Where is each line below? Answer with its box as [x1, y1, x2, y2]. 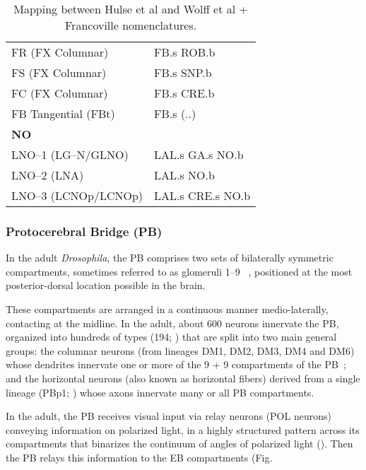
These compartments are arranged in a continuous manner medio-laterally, [6, 302, 329, 316]
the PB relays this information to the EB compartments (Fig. [6, 450, 273, 464]
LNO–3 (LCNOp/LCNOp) [11, 187, 143, 204]
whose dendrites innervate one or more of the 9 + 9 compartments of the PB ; [6, 357, 346, 372]
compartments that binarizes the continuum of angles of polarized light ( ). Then [6, 436, 353, 451]
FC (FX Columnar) [11, 85, 108, 101]
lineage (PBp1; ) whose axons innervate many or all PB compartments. [6, 384, 314, 399]
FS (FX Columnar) [11, 64, 107, 81]
